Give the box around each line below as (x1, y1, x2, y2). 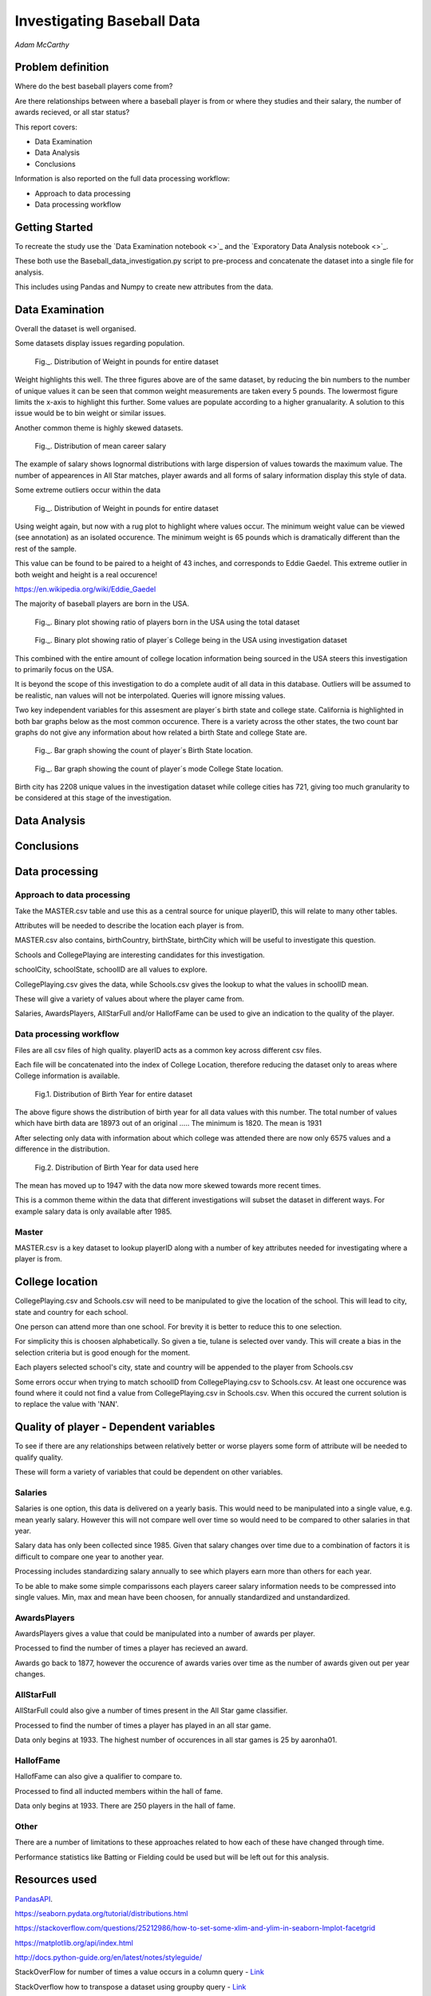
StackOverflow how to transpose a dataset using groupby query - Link (14, 1982, 247, 1991)
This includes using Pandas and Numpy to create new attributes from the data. (14, 282, 274, 291)
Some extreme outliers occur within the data (14, 485, 161, 495)
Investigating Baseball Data (14, 12, 201, 30)
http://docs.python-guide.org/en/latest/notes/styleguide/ (14, 1953, 203, 1962)
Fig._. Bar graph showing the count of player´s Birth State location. (34, 746, 253, 755)
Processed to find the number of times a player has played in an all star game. (14, 1721, 271, 1730)
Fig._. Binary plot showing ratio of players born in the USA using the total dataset (34, 617, 300, 627)
